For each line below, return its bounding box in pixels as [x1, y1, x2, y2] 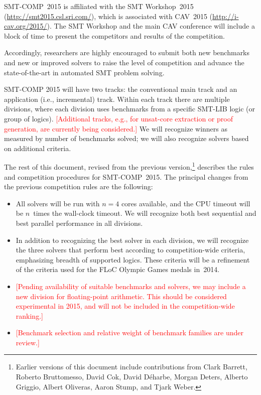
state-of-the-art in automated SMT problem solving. [4, 67, 165, 77]
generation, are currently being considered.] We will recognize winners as [4, 123, 228, 134]
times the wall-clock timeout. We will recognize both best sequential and [33, 208, 256, 218]
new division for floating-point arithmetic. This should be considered [16, 291, 227, 301]
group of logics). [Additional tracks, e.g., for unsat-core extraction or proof [4, 113, 233, 123]
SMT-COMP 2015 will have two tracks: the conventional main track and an [4, 84, 237, 94]
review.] [16, 337, 40, 347]
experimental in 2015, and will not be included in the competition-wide [16, 301, 235, 311]
